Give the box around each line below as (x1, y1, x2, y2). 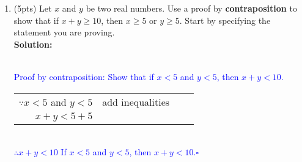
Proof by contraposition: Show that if (13, 70, 154, 83)
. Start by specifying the (179, 13, 271, 26)
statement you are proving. (13, 26, 115, 39)
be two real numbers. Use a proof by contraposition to (86, 2, 297, 14)
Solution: (13, 37, 53, 50)
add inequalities (102, 94, 170, 109)
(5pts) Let (13, 2, 52, 14)
